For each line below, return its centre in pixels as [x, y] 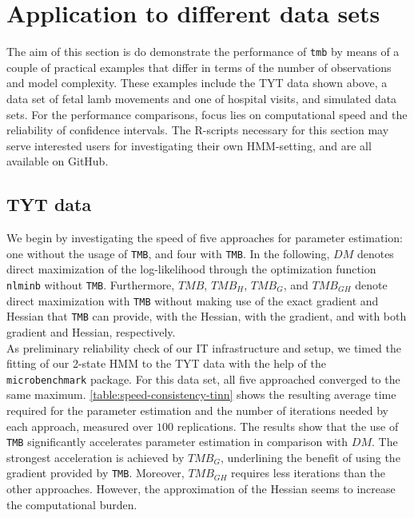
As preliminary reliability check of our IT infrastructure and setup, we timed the [204, 347]
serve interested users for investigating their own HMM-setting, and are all [189, 145]
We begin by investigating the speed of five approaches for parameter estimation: [205, 238]
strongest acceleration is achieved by [96, 457]
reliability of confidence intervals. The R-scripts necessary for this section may [198, 130]
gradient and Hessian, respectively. [91, 331]
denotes [375, 253]
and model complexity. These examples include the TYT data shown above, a [197, 83]
